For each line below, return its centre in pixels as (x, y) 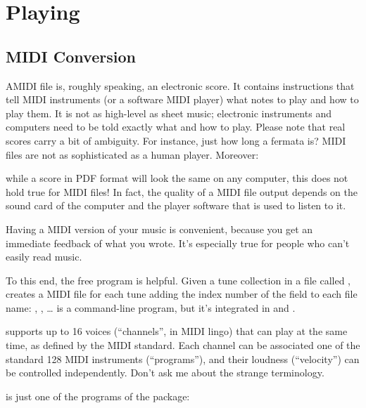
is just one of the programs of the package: (98, 396)
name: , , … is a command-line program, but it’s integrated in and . (151, 307)
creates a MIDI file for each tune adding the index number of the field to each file (182, 294)
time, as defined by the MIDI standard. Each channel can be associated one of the (183, 345)
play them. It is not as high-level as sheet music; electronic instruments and (169, 113)
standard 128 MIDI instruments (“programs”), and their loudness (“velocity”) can (183, 358)
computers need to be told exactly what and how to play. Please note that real (176, 127)
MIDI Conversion (71, 56)
